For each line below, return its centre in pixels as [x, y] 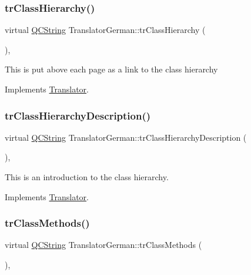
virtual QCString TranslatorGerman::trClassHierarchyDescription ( [126, 137]
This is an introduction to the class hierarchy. [87, 177]
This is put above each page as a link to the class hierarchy [111, 69]
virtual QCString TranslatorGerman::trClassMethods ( [103, 245]
